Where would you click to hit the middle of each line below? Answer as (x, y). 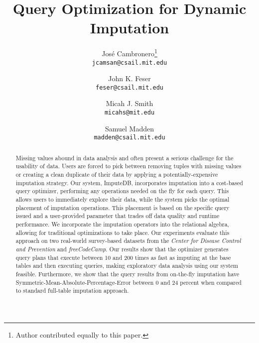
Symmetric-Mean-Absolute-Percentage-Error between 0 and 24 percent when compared (129, 282)
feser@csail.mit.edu (129, 87)
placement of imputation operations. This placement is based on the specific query (123, 207)
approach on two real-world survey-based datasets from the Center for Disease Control (128, 241)
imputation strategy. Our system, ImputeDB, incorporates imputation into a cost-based (129, 182)
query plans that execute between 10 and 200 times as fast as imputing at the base (123, 257)
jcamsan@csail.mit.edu (129, 62)
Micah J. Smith (129, 103)
